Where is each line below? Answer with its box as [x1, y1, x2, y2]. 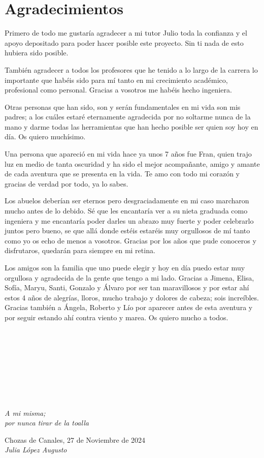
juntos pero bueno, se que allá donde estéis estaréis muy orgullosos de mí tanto [5, 225, 250, 236]
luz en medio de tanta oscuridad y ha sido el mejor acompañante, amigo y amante [5, 158, 260, 169]
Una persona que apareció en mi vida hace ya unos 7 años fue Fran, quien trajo [5, 148, 252, 159]
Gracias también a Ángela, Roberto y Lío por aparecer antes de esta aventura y [5, 302, 253, 313]
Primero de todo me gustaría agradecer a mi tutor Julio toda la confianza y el [5, 27, 247, 38]
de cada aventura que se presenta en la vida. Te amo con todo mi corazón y [5, 168, 240, 179]
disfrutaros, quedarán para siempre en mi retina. [5, 245, 155, 256]
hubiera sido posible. [5, 47, 69, 58]
